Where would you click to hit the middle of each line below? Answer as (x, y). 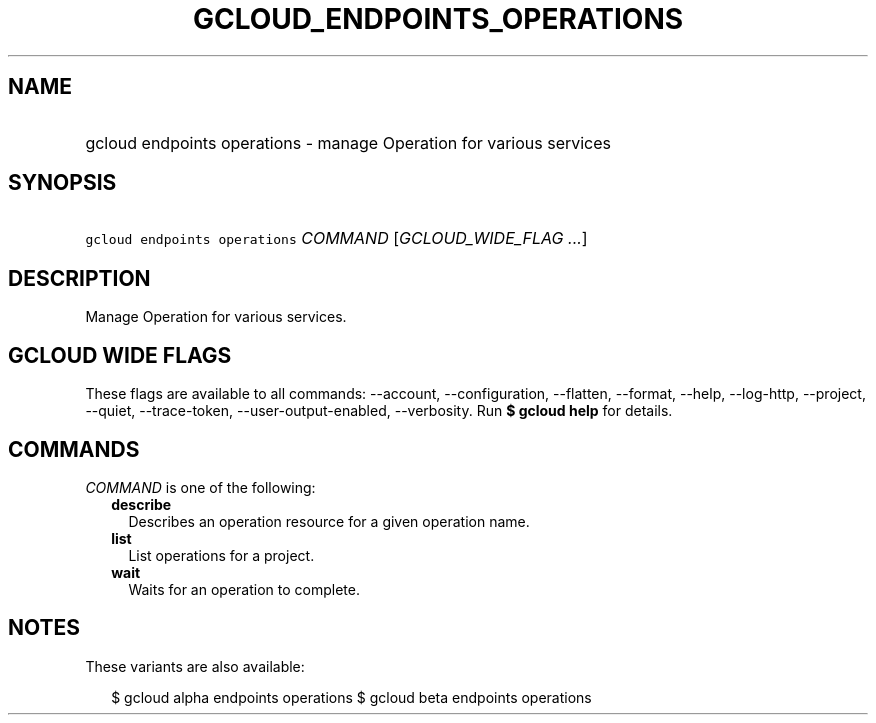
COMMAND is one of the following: (200, 487)
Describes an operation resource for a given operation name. (329, 521)
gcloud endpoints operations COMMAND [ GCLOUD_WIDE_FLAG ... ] (336, 238)
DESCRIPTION (79, 278)
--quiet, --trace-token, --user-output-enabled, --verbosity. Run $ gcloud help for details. (379, 411)
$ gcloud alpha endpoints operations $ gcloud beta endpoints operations (351, 697)
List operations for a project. (221, 555)
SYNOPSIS (62, 183)
